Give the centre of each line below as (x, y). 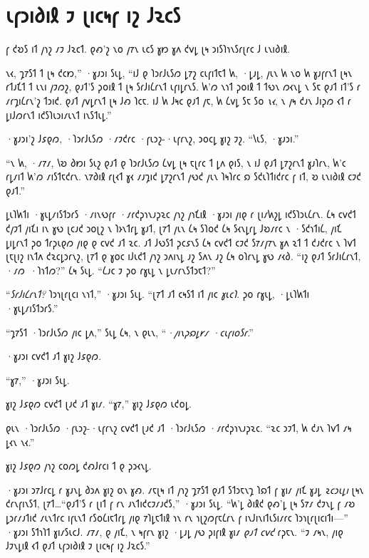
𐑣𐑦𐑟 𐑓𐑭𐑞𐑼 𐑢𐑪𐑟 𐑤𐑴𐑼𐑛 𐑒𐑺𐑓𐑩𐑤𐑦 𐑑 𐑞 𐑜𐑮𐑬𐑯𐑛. (79, 466)
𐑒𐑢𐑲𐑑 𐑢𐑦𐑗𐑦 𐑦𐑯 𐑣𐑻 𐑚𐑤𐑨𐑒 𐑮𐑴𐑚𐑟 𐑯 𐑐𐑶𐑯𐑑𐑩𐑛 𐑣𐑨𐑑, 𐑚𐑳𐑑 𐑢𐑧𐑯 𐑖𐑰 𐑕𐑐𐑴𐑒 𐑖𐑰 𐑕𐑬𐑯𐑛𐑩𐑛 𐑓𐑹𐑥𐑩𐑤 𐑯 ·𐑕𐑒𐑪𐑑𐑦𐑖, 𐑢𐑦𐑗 (174, 228)
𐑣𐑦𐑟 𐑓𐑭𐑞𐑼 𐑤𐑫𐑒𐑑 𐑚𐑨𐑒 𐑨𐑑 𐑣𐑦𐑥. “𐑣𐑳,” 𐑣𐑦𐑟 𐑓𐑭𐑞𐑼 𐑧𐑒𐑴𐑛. (99, 404)
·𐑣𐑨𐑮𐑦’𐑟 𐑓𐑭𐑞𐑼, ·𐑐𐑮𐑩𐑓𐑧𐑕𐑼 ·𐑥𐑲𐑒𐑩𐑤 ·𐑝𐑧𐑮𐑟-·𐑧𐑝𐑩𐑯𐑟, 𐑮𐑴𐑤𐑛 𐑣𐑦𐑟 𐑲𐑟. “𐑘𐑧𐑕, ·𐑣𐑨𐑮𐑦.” (152, 139)
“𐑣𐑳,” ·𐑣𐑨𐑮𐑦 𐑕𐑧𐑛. (38, 379)
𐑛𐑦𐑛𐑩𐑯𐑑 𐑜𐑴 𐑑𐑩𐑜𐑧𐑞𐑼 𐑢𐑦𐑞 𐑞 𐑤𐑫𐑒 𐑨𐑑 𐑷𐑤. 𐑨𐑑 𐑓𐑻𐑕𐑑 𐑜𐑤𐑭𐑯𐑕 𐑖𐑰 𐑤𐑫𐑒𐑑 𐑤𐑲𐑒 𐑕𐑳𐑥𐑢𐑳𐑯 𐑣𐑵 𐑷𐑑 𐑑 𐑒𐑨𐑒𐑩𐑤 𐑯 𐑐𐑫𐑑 (181, 242)
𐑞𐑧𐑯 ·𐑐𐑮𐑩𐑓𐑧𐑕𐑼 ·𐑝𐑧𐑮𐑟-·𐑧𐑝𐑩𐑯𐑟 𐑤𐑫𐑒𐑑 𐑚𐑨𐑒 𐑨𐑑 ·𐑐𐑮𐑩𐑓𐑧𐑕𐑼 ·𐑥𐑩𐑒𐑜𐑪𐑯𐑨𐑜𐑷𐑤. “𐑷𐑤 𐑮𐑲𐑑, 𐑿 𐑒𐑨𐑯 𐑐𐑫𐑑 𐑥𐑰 (179, 428)
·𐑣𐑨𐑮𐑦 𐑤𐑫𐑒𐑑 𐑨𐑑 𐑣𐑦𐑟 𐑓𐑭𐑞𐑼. (54, 356)
